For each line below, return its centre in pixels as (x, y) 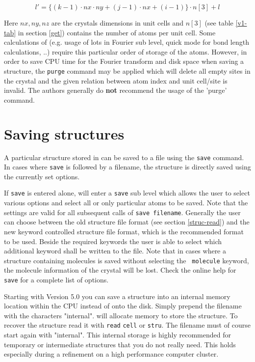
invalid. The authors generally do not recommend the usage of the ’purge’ (115, 90)
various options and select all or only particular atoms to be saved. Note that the (126, 203)
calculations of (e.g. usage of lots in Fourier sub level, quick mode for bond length (127, 42)
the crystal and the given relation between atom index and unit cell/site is (116, 80)
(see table (219, 23)
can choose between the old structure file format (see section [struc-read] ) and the (127, 222)
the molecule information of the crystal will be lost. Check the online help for (120, 270)
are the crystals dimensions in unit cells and (117, 23)
